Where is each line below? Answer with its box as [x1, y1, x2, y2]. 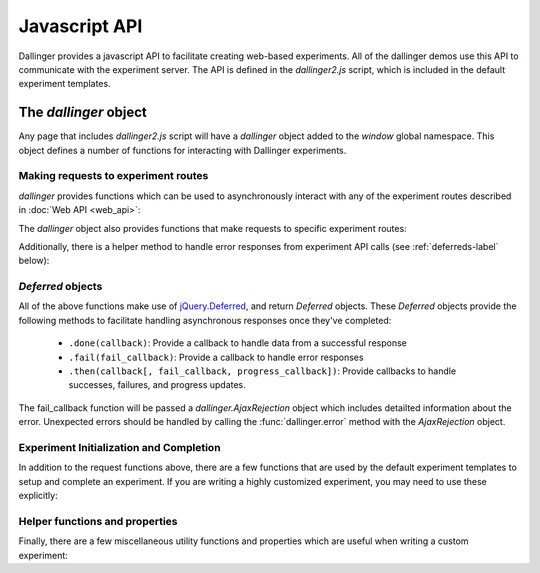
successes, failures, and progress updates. [68, 379, 247, 391]
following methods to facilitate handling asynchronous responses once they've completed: [18, 314, 392, 326]
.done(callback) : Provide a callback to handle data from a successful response [68, 337, 407, 349]
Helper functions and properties [18, 514, 179, 528]
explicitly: [18, 490, 59, 502]
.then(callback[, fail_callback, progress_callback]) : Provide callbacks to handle [68, 365, 457, 377]
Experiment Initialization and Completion [18, 440, 221, 454]
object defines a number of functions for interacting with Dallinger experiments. [18, 144, 347, 156]
